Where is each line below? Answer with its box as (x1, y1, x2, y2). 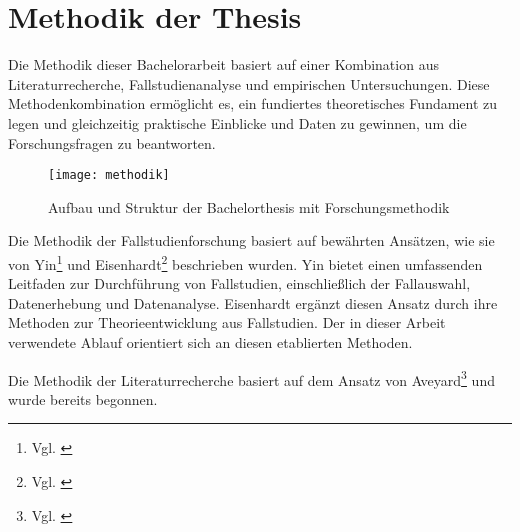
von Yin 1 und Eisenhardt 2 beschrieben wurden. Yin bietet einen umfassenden (8, 250, 483, 274)
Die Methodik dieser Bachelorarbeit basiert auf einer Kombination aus (8, 54, 439, 75)
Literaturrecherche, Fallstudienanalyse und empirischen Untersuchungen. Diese (8, 73, 490, 94)
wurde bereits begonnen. (8, 388, 158, 409)
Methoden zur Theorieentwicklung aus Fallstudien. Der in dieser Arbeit (8, 312, 446, 333)
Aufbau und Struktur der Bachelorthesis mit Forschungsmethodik (48, 196, 450, 217)
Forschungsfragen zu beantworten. (8, 132, 216, 153)
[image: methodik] (48, 168, 170, 183)
